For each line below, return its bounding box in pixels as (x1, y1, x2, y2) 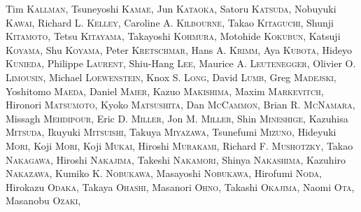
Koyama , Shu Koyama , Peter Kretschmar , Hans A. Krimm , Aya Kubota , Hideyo (6, 42, 352, 57)
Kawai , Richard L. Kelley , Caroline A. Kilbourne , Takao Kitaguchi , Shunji (6, 15, 334, 29)
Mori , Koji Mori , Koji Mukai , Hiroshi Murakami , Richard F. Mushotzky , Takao (6, 138, 353, 153)
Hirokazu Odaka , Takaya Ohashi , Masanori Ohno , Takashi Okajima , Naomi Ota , (6, 179, 355, 194)
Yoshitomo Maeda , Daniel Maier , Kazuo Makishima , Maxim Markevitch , (6, 83, 324, 98)
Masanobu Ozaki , (6, 193, 81, 208)
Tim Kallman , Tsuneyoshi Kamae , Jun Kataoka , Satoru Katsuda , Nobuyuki (6, 1, 337, 15)
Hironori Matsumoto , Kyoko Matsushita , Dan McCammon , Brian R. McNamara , (6, 97, 355, 112)
